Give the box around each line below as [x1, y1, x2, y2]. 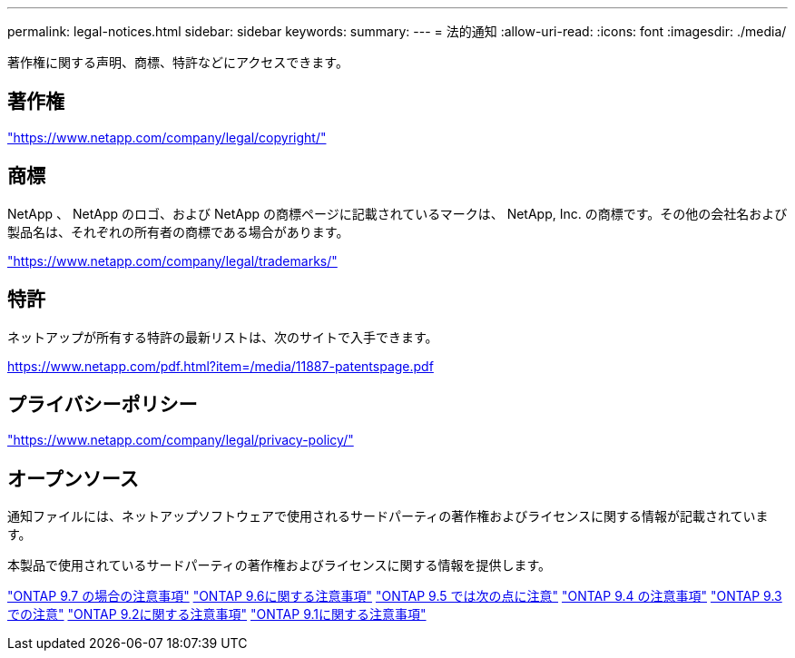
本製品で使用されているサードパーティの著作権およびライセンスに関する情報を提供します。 [7, 557, 552, 574]
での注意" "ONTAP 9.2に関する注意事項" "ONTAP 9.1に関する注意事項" [7, 606, 427, 623]
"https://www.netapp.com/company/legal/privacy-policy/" [7, 432, 354, 448]
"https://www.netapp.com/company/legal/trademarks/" [7, 252, 338, 269]
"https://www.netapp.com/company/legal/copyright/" [7, 129, 327, 145]
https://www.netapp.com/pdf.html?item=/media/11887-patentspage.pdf [7, 358, 434, 374]
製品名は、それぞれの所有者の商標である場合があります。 [7, 223, 349, 240]
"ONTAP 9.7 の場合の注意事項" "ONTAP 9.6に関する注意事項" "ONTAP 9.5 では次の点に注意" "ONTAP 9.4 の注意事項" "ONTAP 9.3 [7, 588, 782, 604]
